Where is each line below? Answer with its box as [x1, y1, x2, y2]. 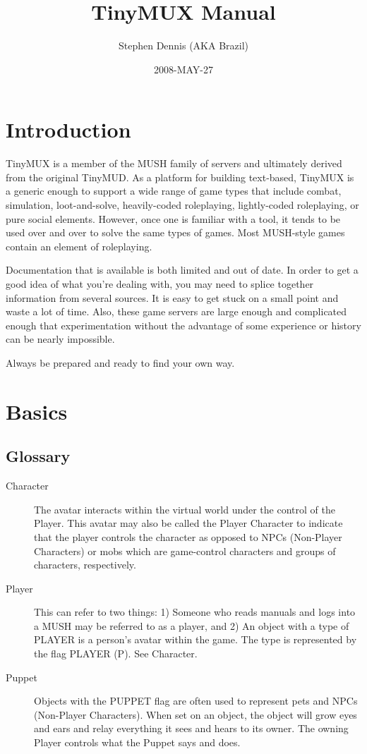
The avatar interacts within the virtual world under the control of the [34, 501, 335, 516]
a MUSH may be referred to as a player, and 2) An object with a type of [34, 618, 349, 633]
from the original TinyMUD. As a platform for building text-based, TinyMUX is [6, 169, 354, 184]
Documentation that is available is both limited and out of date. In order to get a [6, 262, 359, 277]
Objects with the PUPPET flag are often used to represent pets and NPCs [34, 693, 358, 708]
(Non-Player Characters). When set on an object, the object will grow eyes [34, 707, 357, 722]
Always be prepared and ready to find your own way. [6, 355, 235, 370]
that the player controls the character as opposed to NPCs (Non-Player [34, 529, 342, 544]
